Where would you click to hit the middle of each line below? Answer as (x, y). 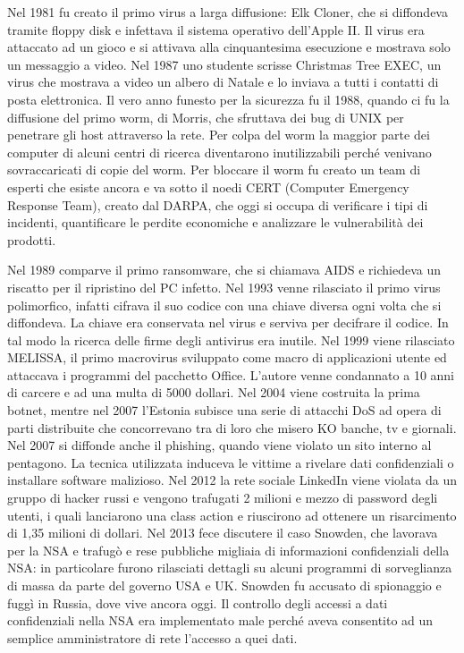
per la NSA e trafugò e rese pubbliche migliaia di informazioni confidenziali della (228, 550)
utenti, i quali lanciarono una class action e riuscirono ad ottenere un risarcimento (232, 515)
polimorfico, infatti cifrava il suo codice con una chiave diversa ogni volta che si (224, 305)
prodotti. (32, 239)
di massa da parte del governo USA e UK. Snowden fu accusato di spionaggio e (224, 585)
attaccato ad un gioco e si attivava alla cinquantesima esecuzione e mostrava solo (229, 47)
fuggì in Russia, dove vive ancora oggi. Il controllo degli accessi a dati (198, 602)
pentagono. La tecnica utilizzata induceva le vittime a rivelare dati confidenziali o (231, 462)
